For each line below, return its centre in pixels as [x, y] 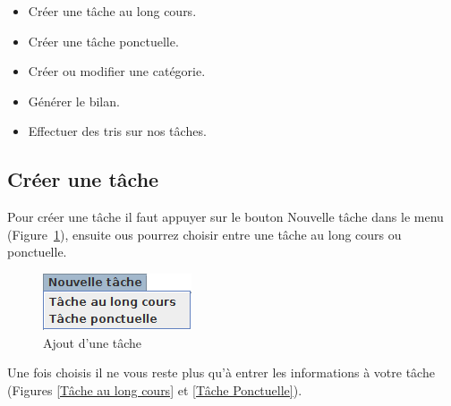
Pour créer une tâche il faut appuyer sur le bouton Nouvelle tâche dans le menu [225, 217]
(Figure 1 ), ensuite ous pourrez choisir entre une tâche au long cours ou [204, 234]
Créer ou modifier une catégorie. [117, 71]
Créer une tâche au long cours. [112, 11]
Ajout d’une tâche [93, 342]
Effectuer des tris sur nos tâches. [117, 131]
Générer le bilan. [74, 101]
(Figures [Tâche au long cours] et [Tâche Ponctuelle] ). [155, 389]
